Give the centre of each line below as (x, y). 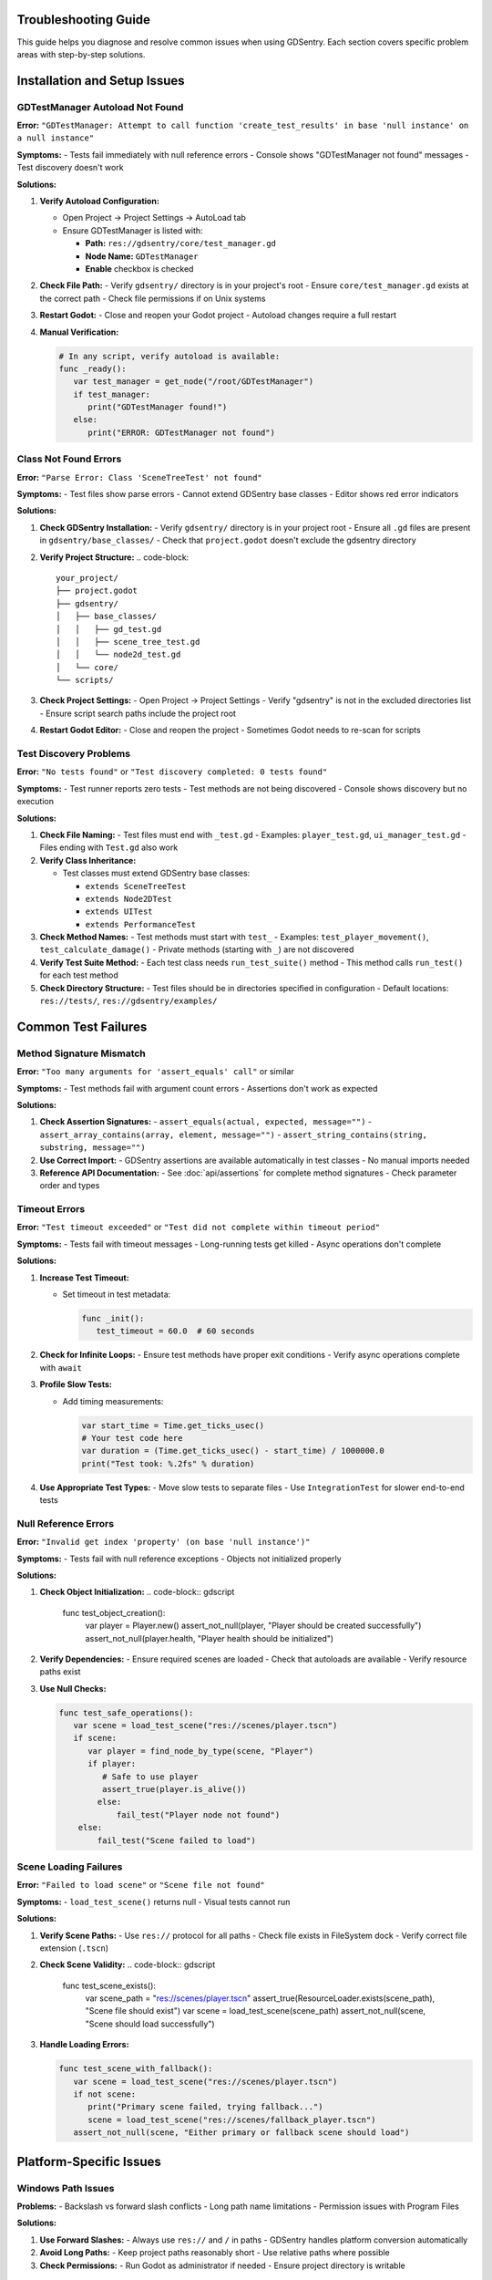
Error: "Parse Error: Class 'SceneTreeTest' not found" (140, 477)
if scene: (95, 1738)
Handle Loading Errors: (84, 2045)
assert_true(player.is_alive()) (174, 1789)
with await (61, 1367)
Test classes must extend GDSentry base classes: (156, 873)
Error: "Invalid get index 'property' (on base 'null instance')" (164, 1542)
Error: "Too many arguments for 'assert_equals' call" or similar (156, 1072)
